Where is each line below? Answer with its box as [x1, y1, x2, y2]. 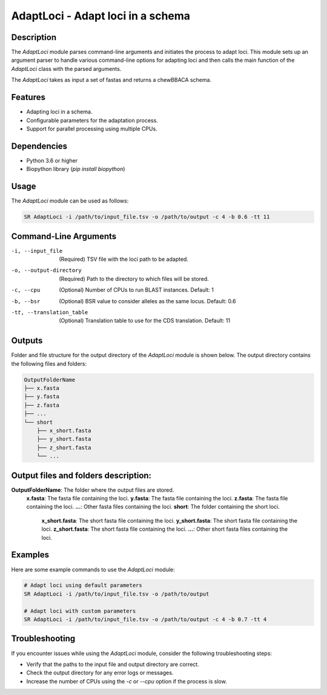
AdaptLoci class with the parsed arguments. [11, 65, 122, 72]
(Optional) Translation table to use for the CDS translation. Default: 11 [59, 317, 231, 324]
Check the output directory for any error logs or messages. [26, 669, 174, 676]
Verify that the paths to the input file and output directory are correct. [26, 660, 199, 668]
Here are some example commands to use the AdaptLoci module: [11, 566, 175, 573]
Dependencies [11, 141, 68, 151]
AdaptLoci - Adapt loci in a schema [11, 9, 191, 22]
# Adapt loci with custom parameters [24, 607, 136, 614]
